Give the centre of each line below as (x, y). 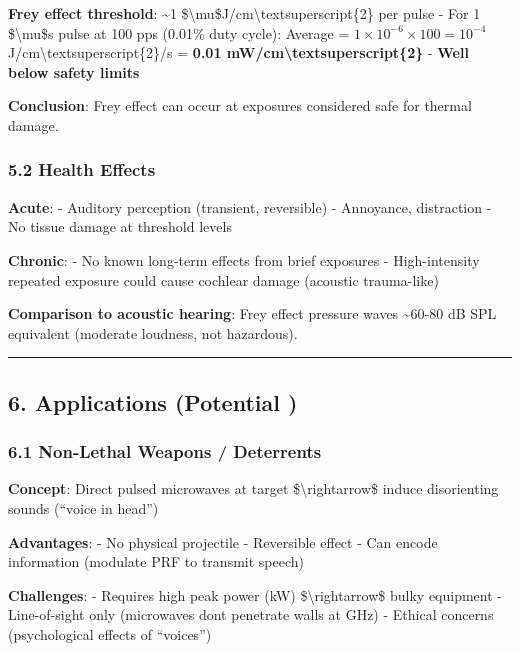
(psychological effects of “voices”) (110, 633)
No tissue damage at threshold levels (120, 226)
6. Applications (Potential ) (153, 401)
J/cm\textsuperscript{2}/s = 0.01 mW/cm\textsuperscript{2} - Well (238, 52)
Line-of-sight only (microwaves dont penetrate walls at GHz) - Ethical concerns (251, 614)
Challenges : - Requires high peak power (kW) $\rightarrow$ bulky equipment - (255, 594)
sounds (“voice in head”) (83, 507)
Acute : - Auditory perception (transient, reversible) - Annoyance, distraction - (250, 206)
